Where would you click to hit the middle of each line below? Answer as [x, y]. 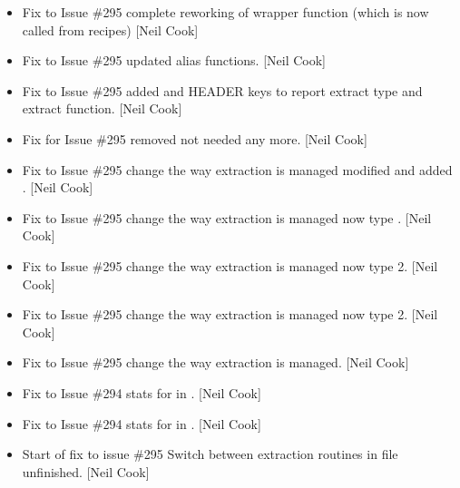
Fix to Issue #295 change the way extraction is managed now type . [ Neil [227, 217]
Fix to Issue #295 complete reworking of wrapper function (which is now [225, 12]
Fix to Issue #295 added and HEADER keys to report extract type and [222, 90]
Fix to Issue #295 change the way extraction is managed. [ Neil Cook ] [215, 362]
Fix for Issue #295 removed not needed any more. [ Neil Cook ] [195, 138]
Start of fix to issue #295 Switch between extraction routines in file [210, 454]
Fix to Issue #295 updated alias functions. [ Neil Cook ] [174, 60]
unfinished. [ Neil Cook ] [86, 471]
